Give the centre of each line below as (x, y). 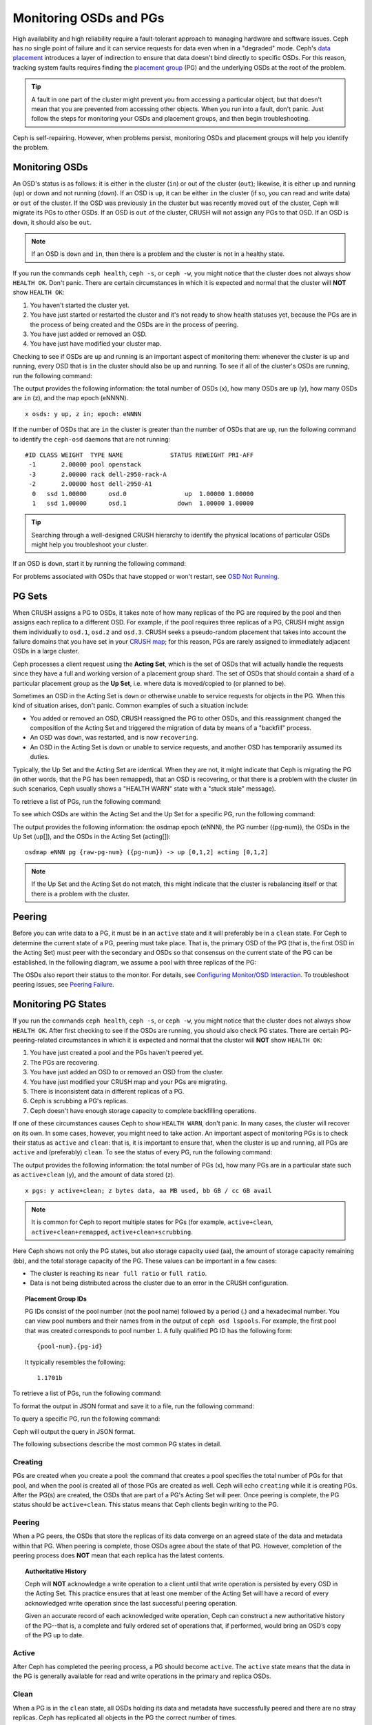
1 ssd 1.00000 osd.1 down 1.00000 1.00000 (143, 503)
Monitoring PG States (60, 1004)
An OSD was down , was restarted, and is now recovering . (114, 738)
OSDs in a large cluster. (46, 651)
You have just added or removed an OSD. (89, 334)
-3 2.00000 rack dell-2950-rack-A (97, 474)
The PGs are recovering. (64, 1062)
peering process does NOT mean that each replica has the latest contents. (118, 1555)
